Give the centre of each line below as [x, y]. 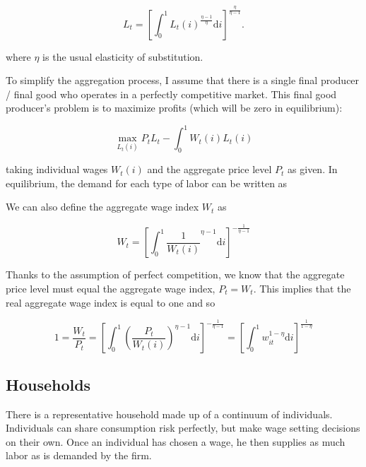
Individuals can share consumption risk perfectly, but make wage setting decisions [183, 428]
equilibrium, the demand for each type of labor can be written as [147, 183]
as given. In [313, 169]
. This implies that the [302, 288]
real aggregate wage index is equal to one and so [111, 302]
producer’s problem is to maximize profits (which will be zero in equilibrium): [174, 108]
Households [48, 384]
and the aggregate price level [209, 169]
